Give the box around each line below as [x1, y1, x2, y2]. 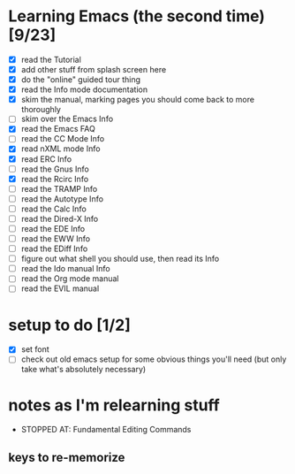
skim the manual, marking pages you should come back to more [20, 95, 255, 105]
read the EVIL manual [20, 283, 100, 294]
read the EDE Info [20, 223, 86, 233]
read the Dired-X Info [20, 213, 99, 224]
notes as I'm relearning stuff [8, 395, 220, 415]
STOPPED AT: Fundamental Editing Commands [20, 424, 192, 435]
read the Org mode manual [20, 273, 119, 284]
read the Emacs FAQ [20, 124, 96, 134]
